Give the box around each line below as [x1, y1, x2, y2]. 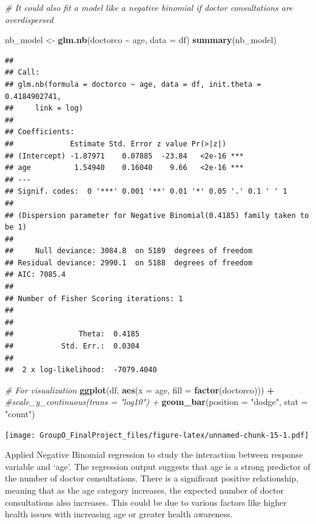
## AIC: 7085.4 [5, 270, 66, 279]
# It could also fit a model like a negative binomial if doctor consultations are [5, 1, 293, 13]
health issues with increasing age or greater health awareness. [5, 508, 233, 520]
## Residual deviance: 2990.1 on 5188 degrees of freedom [5, 258, 253, 267]
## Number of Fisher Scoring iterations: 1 [5, 294, 183, 303]
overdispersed [5, 13, 53, 26]
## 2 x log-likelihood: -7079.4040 [5, 366, 157, 375]
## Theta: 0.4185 [5, 330, 140, 339]
